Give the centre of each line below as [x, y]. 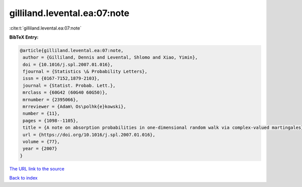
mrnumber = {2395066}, [51, 100]
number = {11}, [42, 114]
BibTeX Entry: [24, 37]
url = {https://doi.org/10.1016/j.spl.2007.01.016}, [89, 135]
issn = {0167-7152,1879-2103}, [61, 78]
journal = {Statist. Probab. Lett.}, [69, 85]
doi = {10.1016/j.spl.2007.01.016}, [68, 64]
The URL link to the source [37, 168]
